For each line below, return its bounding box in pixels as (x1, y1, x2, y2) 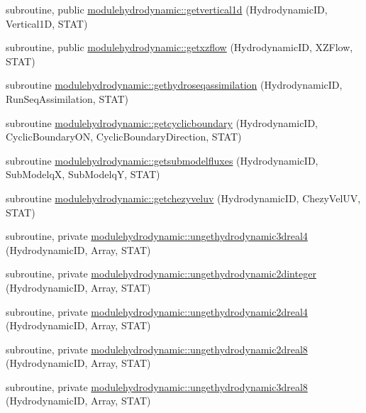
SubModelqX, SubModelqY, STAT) (6, 167, 160, 182)
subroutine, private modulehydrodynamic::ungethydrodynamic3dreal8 (6, 379, 308, 394)
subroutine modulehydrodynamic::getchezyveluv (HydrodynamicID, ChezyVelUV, (6, 190, 361, 205)
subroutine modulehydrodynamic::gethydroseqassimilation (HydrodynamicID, (6, 77, 343, 92)
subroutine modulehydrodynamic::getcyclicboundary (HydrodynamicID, (6, 115, 318, 130)
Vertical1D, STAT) (6, 16, 88, 31)
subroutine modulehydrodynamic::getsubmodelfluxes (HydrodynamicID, (6, 153, 318, 167)
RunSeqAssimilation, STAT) (6, 91, 129, 106)
